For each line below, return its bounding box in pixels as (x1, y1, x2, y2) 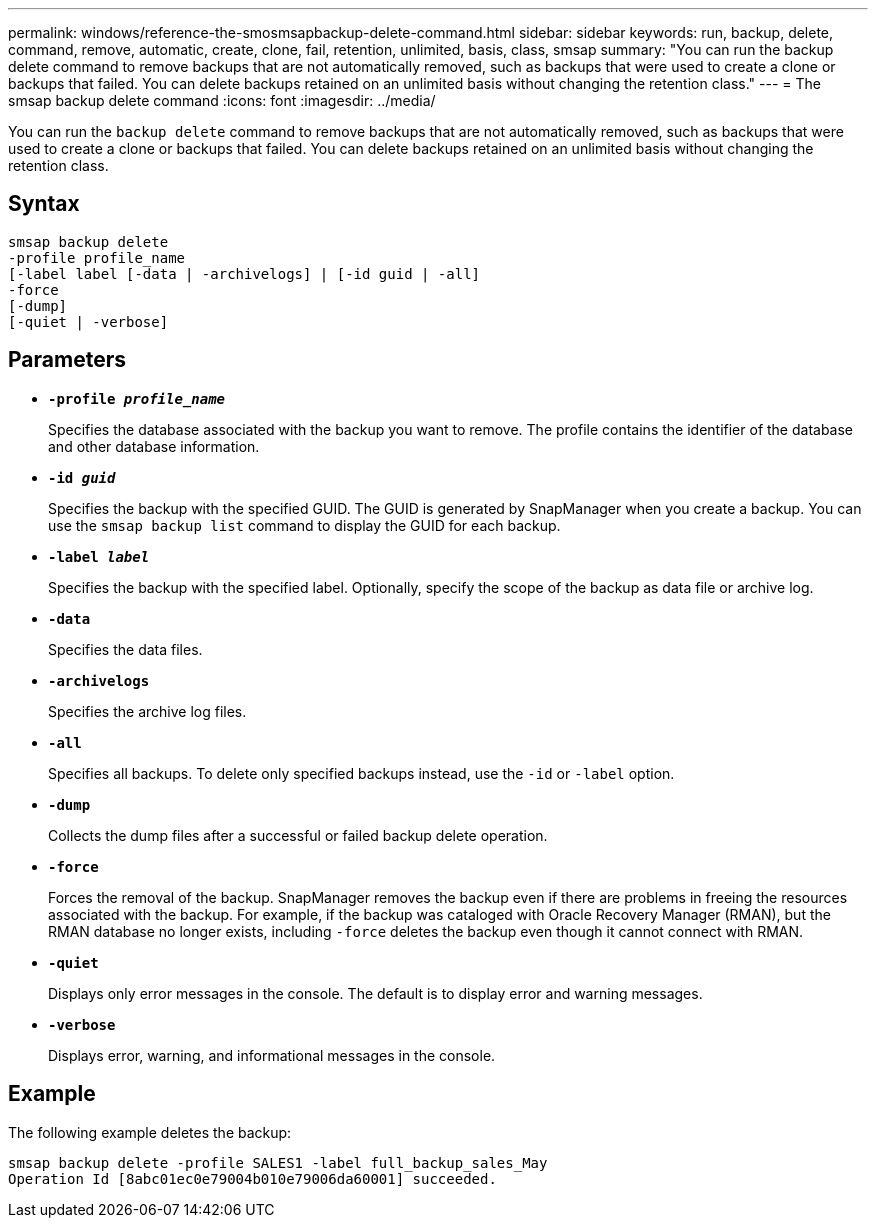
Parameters (8, 347, 126, 373)
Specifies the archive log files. (48, 702, 247, 720)
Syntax (8, 191, 80, 217)
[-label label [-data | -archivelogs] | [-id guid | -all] (8, 265, 481, 282)
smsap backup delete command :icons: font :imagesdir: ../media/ (8, 92, 436, 109)
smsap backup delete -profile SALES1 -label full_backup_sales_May (8, 1154, 548, 1171)
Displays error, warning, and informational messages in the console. (48, 1046, 496, 1064)
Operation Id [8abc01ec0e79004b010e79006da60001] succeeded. (8, 1170, 497, 1187)
